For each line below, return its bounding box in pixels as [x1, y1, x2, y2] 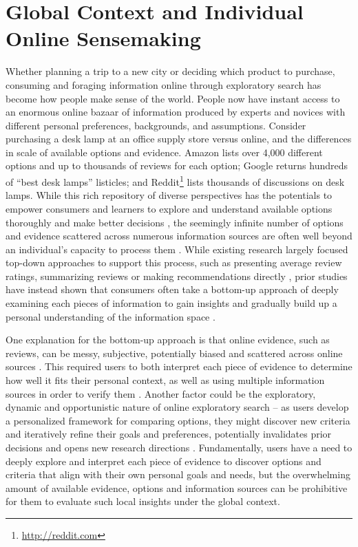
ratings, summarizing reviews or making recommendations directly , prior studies [6, 268, 348, 283]
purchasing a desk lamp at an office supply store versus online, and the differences [6, 131, 352, 146]
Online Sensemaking [6, 24, 201, 52]
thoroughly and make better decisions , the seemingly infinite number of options [6, 215, 344, 229]
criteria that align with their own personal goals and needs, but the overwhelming [6, 467, 350, 482]
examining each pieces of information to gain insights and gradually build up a [6, 296, 337, 310]
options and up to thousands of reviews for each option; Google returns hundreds [6, 158, 348, 173]
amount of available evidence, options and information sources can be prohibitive [6, 480, 348, 495]
